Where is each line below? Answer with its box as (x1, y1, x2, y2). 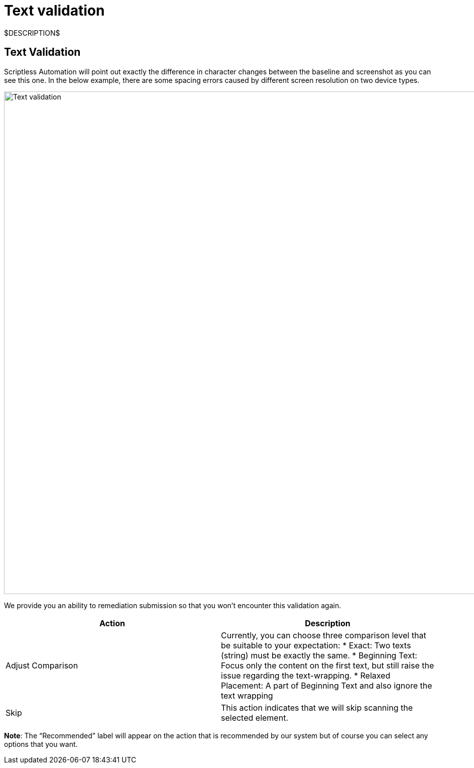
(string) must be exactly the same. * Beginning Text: (221, 650, 417, 660)
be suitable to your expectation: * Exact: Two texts (221, 640, 411, 650)
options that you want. (4, 739, 78, 748)
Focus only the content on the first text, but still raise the (221, 660, 434, 670)
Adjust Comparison (6, 660, 78, 670)
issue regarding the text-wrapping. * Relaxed (221, 670, 391, 681)
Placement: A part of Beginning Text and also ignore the (221, 680, 432, 691)
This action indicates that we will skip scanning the (221, 702, 413, 713)
